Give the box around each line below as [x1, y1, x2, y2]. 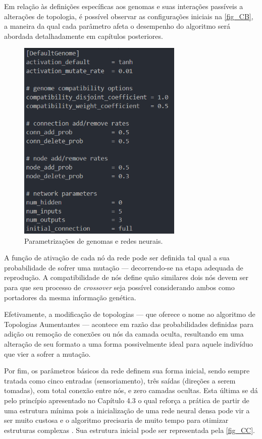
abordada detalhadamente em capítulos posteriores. [4, 30, 163, 41]
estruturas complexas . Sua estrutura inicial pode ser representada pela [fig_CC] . [4, 424, 255, 435]
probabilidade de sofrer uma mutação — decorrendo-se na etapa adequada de [4, 262, 243, 272]
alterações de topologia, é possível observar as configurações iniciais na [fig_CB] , [4, 11, 253, 21]
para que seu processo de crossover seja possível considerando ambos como [4, 282, 235, 293]
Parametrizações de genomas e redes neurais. [24, 235, 163, 246]
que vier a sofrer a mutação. [4, 348, 91, 359]
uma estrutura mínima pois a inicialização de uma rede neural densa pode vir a [4, 405, 250, 415]
